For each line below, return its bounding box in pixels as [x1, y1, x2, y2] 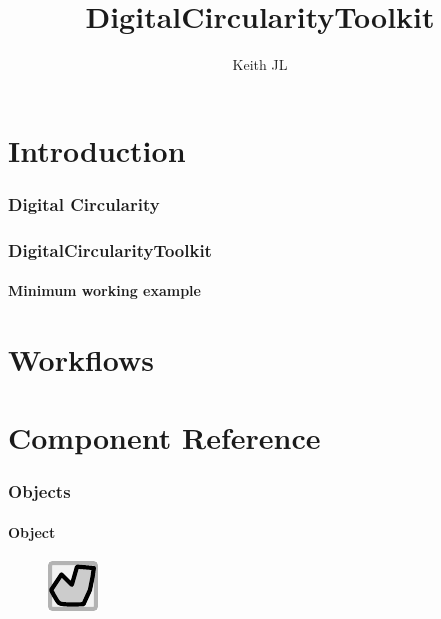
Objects [8, 479, 71, 504]
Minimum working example [8, 280, 201, 301]
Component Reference [8, 417, 321, 458]
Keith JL [232, 54, 288, 75]
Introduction [8, 129, 186, 170]
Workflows [8, 338, 155, 379]
